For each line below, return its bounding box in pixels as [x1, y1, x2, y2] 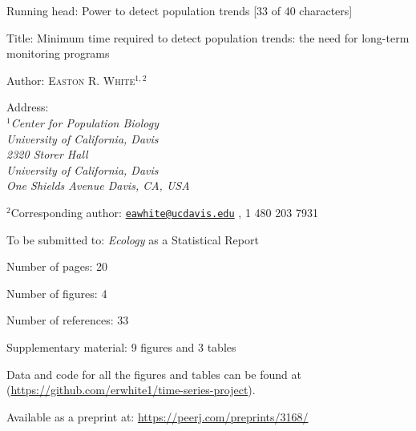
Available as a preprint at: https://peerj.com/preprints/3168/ [6, 408, 309, 425]
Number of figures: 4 [6, 284, 107, 301]
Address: [6, 99, 49, 115]
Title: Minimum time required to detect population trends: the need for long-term [6, 29, 410, 46]
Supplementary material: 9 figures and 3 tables [6, 338, 236, 355]
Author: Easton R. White [6, 71, 135, 88]
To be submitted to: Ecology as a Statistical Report [6, 231, 259, 248]
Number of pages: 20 [6, 258, 108, 275]
